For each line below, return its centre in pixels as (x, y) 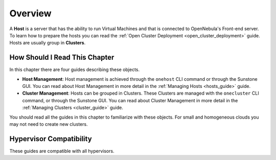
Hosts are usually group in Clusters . (48, 43)
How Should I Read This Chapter (62, 58)
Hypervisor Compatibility (51, 139)
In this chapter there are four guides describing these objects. (75, 70)
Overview (30, 13)
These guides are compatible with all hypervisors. (62, 151)
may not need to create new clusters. (49, 124)
